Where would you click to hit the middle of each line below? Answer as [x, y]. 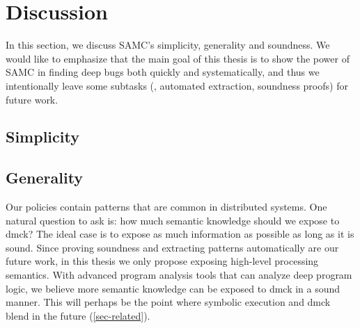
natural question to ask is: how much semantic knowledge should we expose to [173, 220]
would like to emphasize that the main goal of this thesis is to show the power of [178, 58]
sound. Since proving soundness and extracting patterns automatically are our [172, 247]
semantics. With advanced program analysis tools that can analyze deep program [179, 275]
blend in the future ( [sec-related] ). [78, 315]
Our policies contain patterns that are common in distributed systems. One [166, 207]
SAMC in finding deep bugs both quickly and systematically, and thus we [163, 72]
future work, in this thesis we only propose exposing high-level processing [162, 261]
